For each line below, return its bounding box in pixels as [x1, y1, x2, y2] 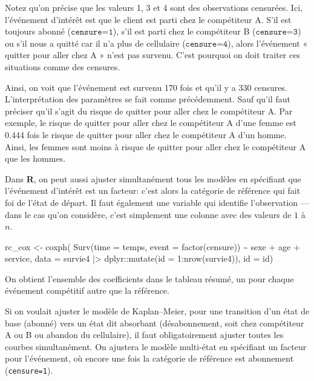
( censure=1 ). [5, 364, 53, 377]
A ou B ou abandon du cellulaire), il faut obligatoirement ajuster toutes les [5, 328, 284, 341]
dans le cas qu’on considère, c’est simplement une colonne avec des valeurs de [5, 208, 292, 220]
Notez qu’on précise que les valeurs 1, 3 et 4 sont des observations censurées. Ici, [5, 1, 303, 13]
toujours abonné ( [5, 25, 71, 38]
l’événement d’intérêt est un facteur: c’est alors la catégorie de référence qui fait [5, 184, 301, 197]
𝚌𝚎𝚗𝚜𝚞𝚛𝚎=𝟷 [71, 28, 113, 37]
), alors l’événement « [227, 36, 308, 49]
